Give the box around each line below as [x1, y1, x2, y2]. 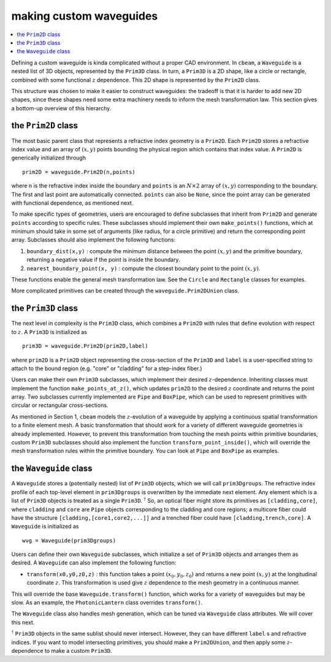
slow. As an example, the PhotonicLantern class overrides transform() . [11, 599, 203, 606]
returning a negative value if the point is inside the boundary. [26, 256, 180, 264]
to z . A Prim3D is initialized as [11, 328, 87, 335]
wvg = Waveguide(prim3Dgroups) [22, 537, 116, 544]
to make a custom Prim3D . [44, 647, 113, 654]
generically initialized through [11, 154, 86, 162]
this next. [11, 618, 35, 626]
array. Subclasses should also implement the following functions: [11, 236, 176, 243]
